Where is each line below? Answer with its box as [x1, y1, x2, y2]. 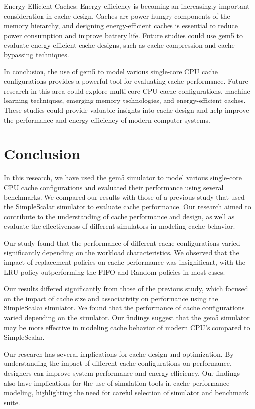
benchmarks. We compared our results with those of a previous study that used [4, 192, 245, 202]
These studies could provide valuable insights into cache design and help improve [4, 104, 249, 115]
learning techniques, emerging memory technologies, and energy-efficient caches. [4, 95, 246, 105]
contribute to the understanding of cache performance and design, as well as [4, 211, 235, 221]
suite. [4, 397, 20, 407]
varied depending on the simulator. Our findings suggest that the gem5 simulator [4, 312, 250, 322]
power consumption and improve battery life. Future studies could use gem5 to [4, 30, 243, 40]
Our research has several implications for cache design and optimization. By [4, 348, 234, 358]
